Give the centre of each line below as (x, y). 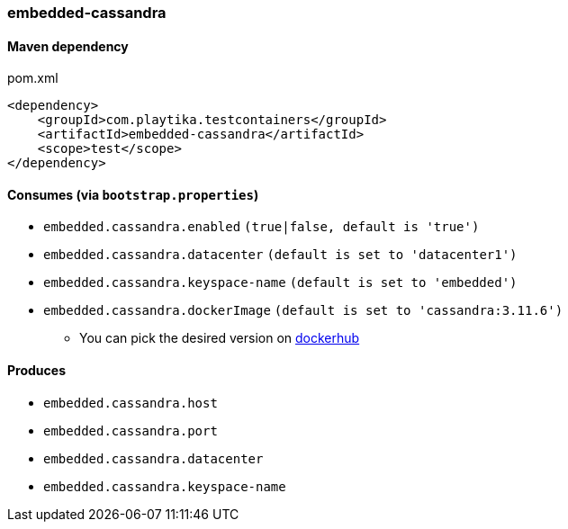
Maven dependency (68, 46)
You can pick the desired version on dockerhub (220, 338)
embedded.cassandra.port (131, 430)
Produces (36, 371)
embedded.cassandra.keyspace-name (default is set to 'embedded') (280, 283)
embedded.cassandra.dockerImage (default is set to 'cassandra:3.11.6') (303, 311)
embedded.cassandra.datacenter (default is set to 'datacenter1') (280, 255)
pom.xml (33, 78)
